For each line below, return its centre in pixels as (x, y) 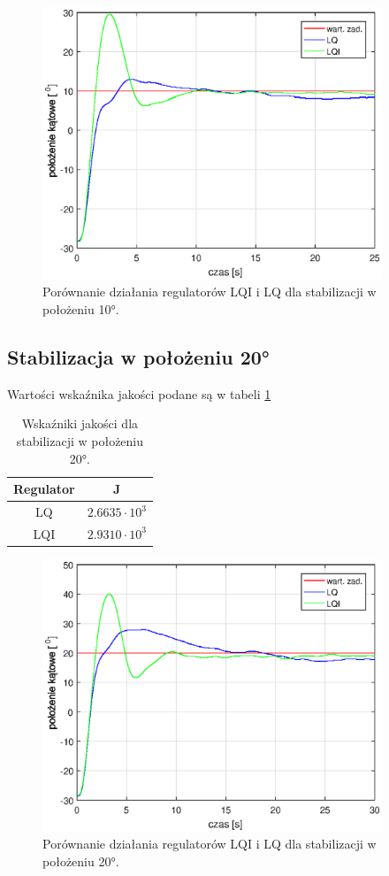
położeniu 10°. (81, 309)
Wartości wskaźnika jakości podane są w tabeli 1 (139, 393)
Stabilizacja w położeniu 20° (138, 357)
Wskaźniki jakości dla (80, 423)
